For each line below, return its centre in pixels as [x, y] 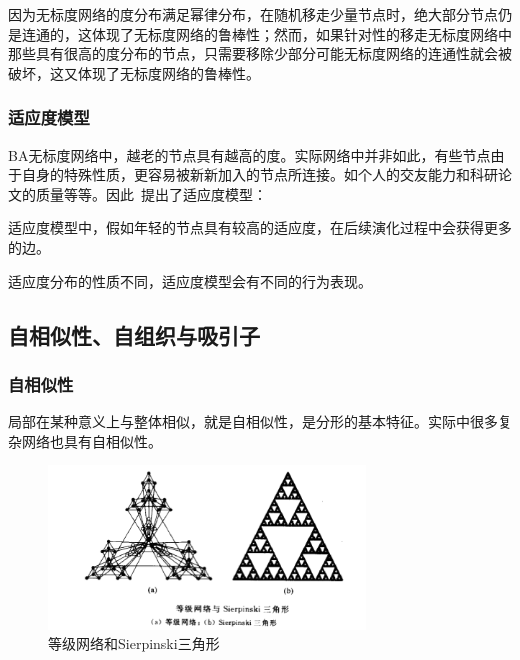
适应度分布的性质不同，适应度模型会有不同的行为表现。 [190, 280]
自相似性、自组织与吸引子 [134, 334]
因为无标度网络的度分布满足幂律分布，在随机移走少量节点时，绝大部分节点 [253, 14]
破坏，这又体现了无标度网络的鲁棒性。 [134, 72]
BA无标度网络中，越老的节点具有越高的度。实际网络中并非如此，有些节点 [249, 154]
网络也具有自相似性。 [91, 440]
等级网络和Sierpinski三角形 [134, 643]
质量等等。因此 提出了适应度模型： [151, 193]
